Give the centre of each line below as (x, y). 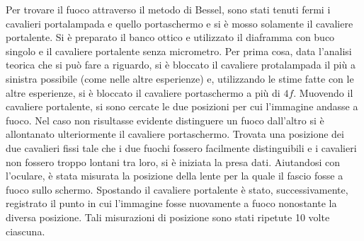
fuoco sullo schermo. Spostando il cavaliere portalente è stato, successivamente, (177, 189)
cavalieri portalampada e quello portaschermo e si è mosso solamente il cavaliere (180, 23)
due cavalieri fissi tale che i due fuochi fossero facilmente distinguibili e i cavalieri (181, 147)
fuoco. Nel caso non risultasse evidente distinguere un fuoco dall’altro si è (165, 120)
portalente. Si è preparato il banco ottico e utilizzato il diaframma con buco (170, 37)
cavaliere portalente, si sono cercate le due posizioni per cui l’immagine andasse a (182, 106)
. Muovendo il (323, 92)
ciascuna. (25, 231)
